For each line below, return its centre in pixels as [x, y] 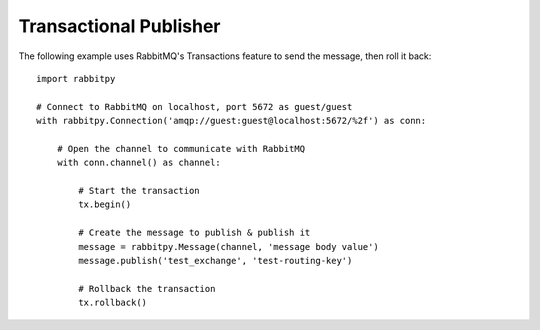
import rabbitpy [76, 78]
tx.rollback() [113, 303]
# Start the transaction [139, 191]
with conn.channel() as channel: [139, 163]
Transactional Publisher [119, 26]
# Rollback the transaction [147, 288]
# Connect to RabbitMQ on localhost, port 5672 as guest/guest [194, 106]
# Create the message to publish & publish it [194, 233]
